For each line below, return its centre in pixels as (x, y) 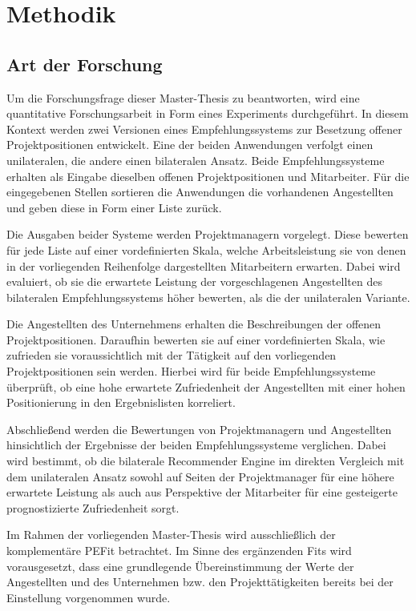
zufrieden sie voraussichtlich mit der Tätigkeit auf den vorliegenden (172, 355)
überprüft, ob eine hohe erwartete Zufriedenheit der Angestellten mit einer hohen (206, 386)
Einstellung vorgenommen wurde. (89, 597)
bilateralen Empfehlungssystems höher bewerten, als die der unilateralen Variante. (208, 297)
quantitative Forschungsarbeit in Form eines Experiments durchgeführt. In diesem (208, 113)
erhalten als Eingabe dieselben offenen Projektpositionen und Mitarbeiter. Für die (208, 176)
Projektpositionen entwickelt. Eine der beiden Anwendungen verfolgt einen (190, 145)
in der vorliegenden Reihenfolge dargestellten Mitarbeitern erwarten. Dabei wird (204, 265)
